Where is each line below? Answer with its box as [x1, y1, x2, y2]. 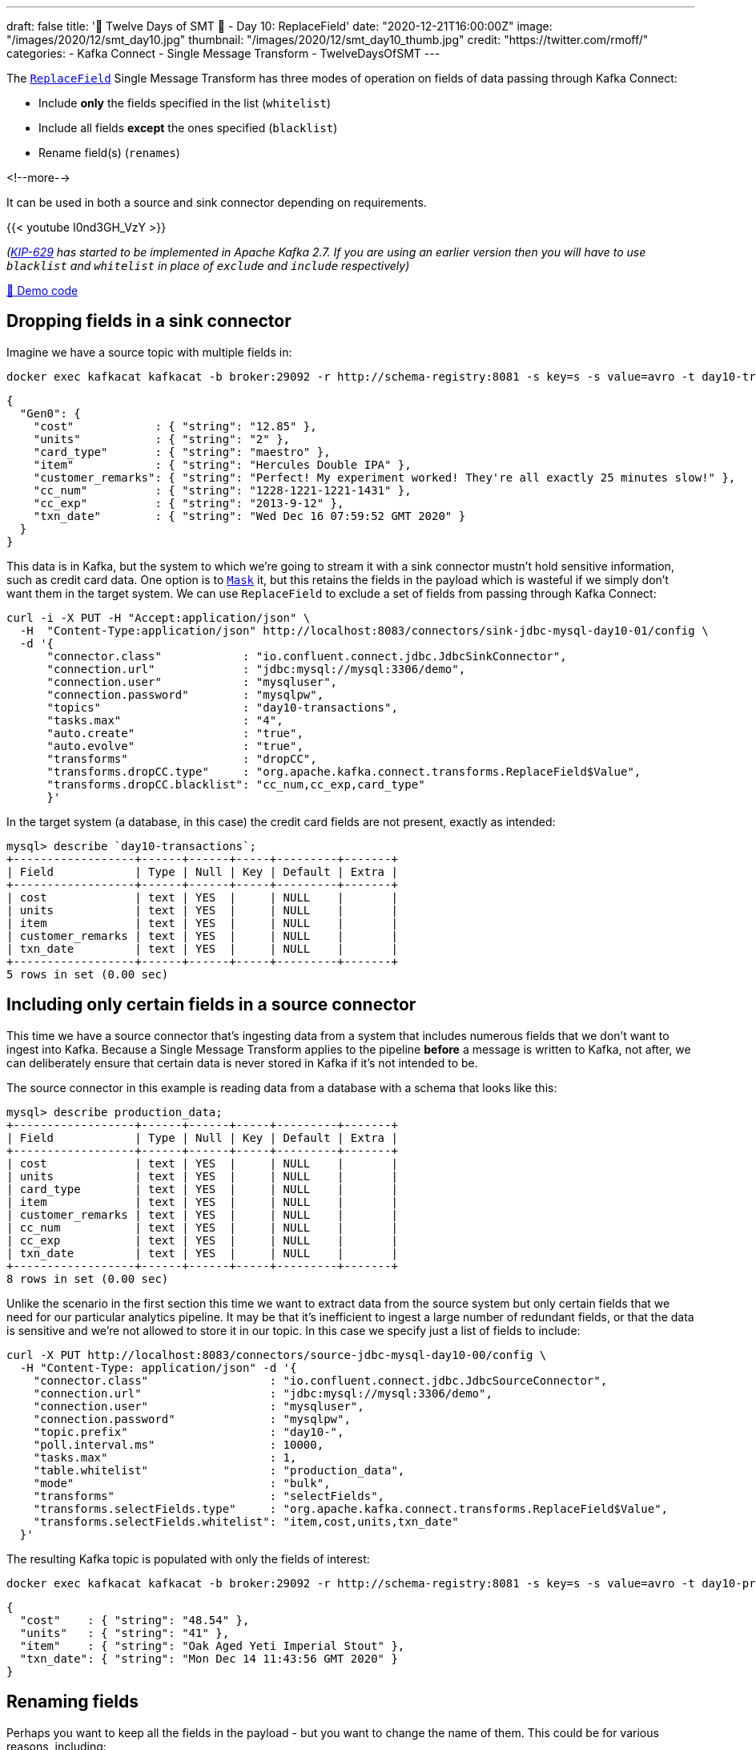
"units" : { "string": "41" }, [19, 1626, 230, 1639]
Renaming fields [6, 1692, 139, 1712]
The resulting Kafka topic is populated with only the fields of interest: [6, 1551, 370, 1566]
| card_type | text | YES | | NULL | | [6, 1182, 398, 1196]
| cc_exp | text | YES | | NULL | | [6, 1233, 398, 1247]
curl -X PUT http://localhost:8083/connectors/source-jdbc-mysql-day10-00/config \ [6, 1348, 547, 1361]
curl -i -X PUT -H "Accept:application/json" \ [6, 611, 311, 624]
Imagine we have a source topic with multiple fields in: [6, 345, 292, 359]
